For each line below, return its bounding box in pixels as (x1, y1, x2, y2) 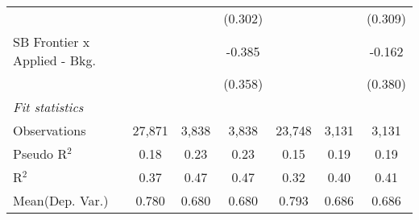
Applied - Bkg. (13, 51, 96, 69)
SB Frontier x (13, 32, 90, 51)
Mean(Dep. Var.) (13, 191, 109, 210)
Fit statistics (13, 98, 84, 116)
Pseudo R (13, 144, 68, 163)
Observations (13, 121, 86, 139)
